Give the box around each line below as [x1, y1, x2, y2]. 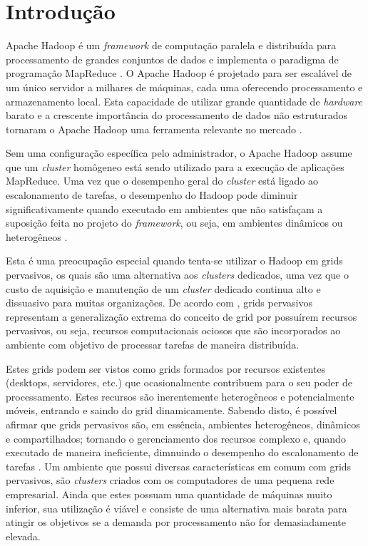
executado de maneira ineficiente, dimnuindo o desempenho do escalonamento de [6, 445, 359, 460]
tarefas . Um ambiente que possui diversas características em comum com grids [6, 458, 352, 473]
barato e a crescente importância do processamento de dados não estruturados [6, 108, 347, 123]
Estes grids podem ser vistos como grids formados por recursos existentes [6, 361, 326, 376]
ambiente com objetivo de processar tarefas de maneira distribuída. [6, 337, 300, 351]
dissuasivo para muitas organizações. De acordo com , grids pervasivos [6, 295, 312, 310]
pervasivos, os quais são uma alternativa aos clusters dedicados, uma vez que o [6, 267, 349, 282]
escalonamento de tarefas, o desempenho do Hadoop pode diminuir [6, 187, 298, 202]
